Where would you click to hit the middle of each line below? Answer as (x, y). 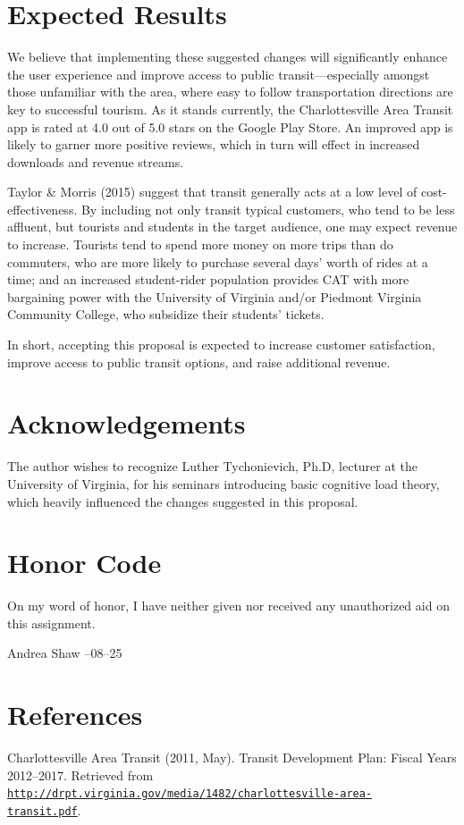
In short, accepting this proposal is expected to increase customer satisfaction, (221, 345)
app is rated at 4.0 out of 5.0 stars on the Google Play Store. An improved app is (230, 126)
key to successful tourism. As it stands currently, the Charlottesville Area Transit (230, 109)
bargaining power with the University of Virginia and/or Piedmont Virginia (215, 296)
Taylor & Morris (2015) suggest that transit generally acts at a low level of (212, 192)
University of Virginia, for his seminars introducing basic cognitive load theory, (224, 483)
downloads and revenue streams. (96, 161)
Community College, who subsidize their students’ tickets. (166, 314)
